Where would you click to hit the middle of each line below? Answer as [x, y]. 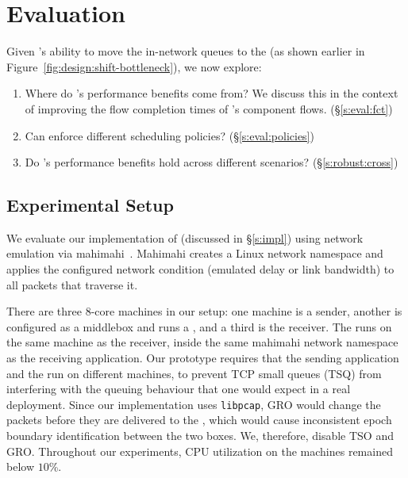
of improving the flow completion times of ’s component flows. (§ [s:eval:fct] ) [209, 108]
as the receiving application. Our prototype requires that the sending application [203, 358]
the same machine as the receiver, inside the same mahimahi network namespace [202, 342]
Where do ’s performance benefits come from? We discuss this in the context [212, 93]
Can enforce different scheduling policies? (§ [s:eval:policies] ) [169, 135]
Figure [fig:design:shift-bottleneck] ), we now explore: [134, 66]
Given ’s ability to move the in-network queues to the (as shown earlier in [186, 51]
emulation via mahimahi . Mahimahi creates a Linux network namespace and [195, 253]
